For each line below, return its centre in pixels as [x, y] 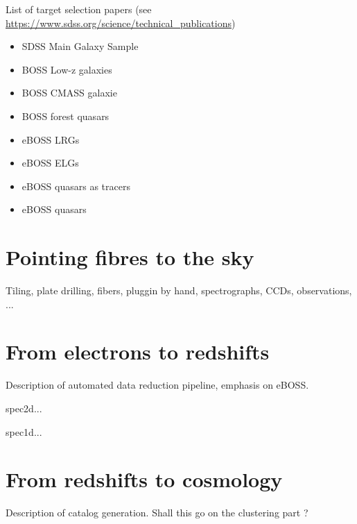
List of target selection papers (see [79, 9]
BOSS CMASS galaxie [69, 93]
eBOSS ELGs [50, 163]
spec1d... [24, 431]
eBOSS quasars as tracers [76, 186]
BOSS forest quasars [66, 116]
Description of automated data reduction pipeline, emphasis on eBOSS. [157, 385]
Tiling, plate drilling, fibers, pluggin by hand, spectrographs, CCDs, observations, [179, 290]
